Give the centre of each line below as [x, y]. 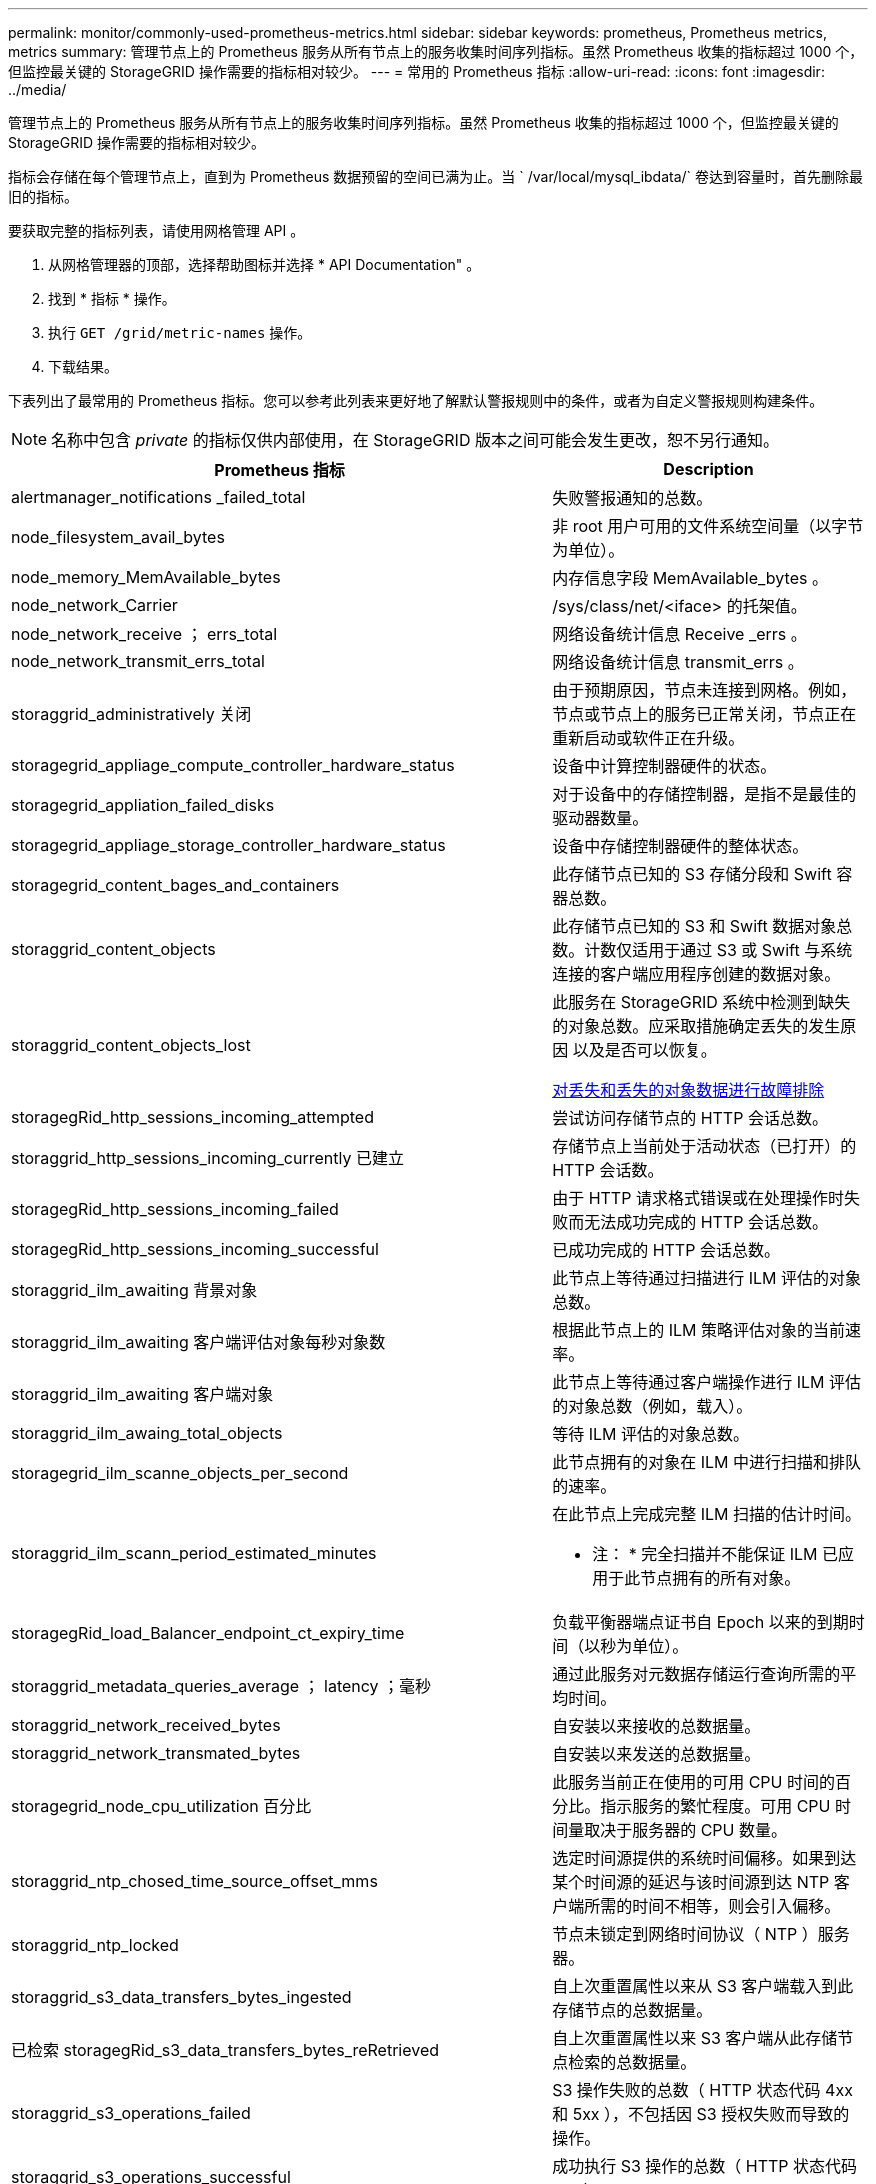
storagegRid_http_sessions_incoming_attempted [192, 1117]
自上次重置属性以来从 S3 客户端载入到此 [703, 1986]
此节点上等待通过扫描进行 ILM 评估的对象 [706, 1278]
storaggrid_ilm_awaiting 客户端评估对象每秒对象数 [198, 1342]
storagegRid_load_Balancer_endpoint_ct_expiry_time [208, 1633]
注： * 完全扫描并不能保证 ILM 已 [715, 1554]
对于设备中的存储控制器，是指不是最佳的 [704, 794]
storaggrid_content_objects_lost [131, 1045]
